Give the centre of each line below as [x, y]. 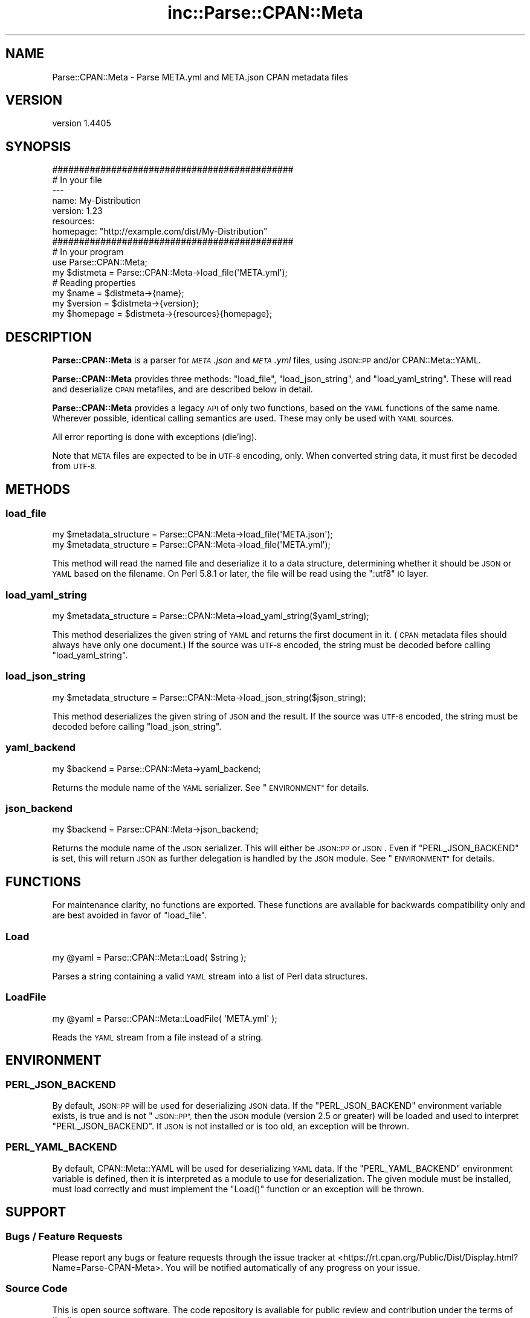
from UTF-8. [74, 466]
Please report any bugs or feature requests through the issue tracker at [194, 1257]
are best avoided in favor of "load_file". [129, 915]
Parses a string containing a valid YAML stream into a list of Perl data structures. [210, 976]
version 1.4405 [82, 123]
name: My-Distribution [97, 201]
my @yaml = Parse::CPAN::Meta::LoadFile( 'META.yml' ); [165, 1018]
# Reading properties [94, 283]
